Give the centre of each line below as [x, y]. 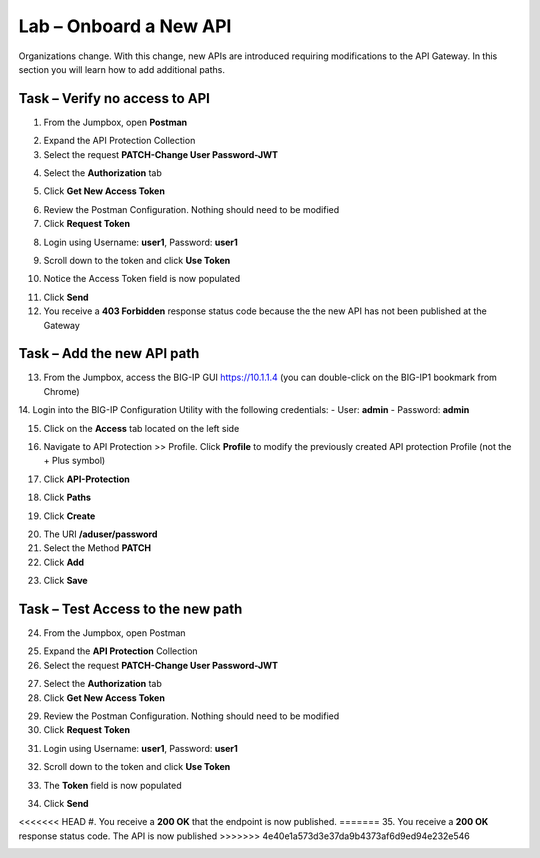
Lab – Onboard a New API [125, 26]
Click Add [64, 562]
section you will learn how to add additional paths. [121, 69]
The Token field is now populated [112, 785]
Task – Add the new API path [109, 353]
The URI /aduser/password [100, 534]
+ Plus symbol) [74, 461]
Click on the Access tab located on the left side [141, 428]
